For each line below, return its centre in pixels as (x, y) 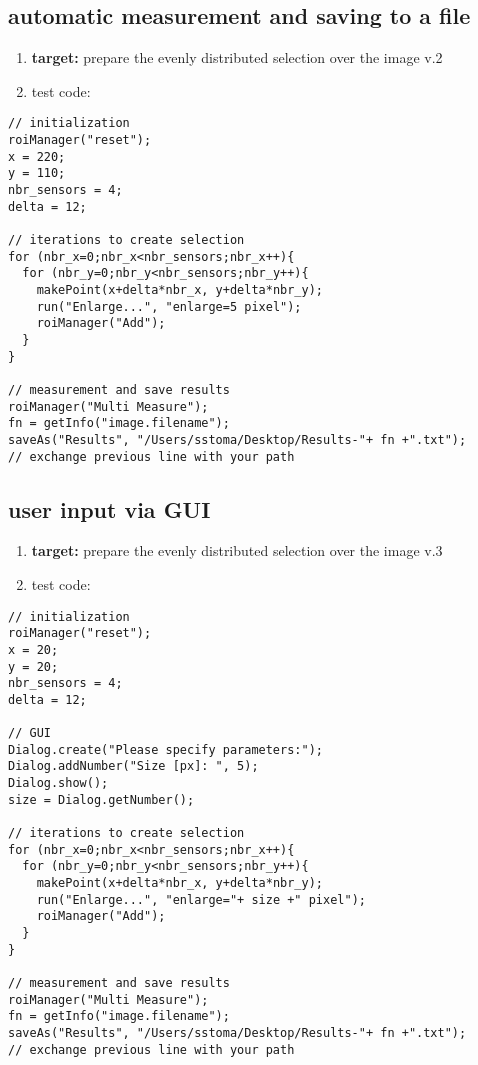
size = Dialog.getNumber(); (101, 799)
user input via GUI (109, 508)
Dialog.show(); (58, 783)
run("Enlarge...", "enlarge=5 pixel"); (169, 306)
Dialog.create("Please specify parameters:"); (165, 749)
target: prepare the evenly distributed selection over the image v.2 (237, 57)
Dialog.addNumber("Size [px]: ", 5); (133, 766)
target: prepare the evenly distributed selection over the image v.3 (237, 550)
